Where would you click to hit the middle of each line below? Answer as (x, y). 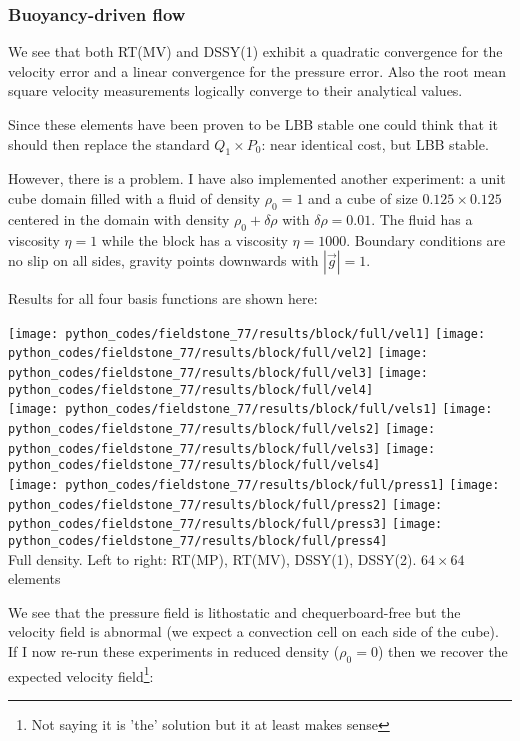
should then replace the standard (109, 143)
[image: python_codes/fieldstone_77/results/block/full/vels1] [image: (250, 409)
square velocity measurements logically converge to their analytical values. (235, 90)
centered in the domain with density (119, 218)
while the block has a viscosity (194, 239)
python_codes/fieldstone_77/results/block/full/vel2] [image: (218, 353)
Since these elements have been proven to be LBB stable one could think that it (253, 124)
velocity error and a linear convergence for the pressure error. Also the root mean (257, 70)
